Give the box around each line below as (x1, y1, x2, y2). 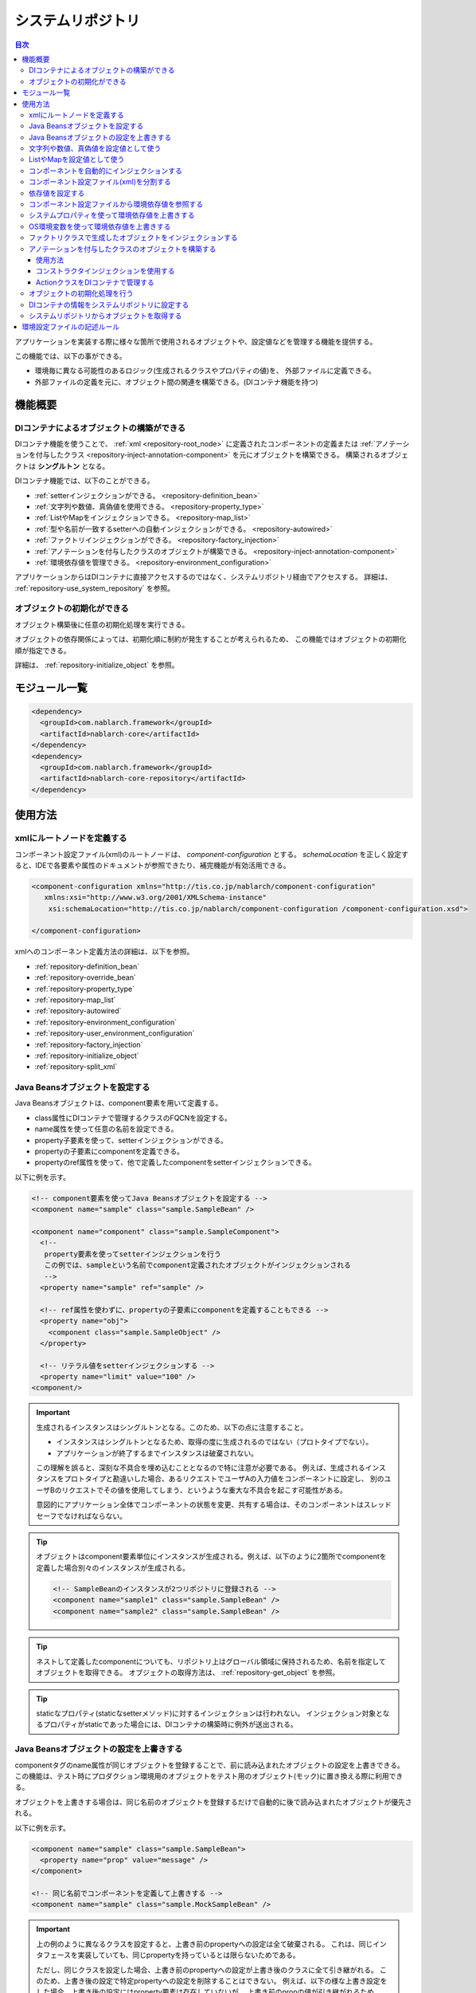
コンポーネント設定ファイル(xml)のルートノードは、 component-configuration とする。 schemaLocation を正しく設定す (14, 849, 409, 859)
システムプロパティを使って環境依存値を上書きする (29, 210, 195, 220)
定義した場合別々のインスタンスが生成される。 (36, 1563, 190, 1572)
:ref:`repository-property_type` (34, 984, 135, 993)
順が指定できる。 (14, 646, 71, 655)
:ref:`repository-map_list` (34, 995, 116, 1004)
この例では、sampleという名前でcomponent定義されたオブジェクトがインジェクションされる (44, 1260, 352, 1270)
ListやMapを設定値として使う (29, 155, 125, 164)
